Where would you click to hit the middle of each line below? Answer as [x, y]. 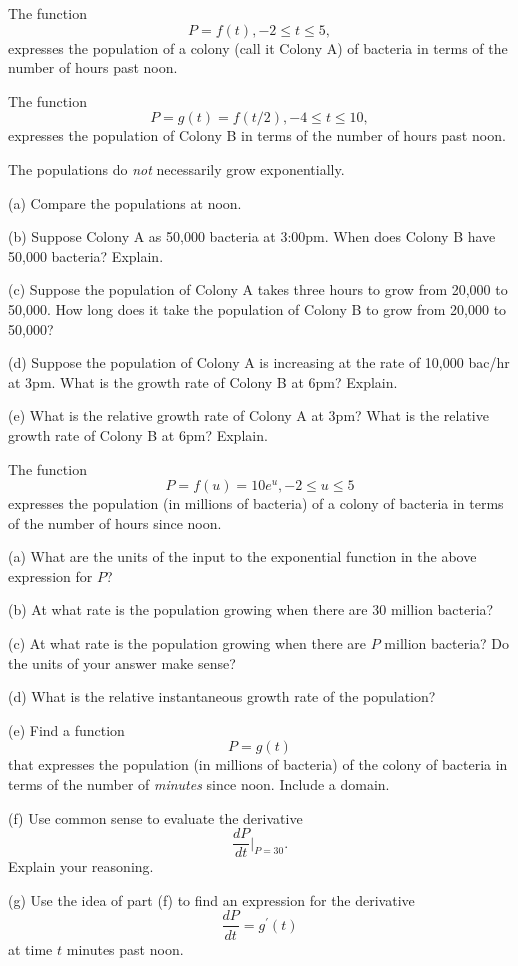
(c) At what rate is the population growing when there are [187, 643]
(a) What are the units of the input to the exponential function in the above [242, 556]
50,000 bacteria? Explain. [86, 255]
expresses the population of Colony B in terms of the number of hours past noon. [257, 135]
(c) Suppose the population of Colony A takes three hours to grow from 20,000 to [258, 289]
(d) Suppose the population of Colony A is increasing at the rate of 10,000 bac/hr [259, 362]
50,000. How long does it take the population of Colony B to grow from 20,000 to [257, 308]
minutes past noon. [125, 948]
